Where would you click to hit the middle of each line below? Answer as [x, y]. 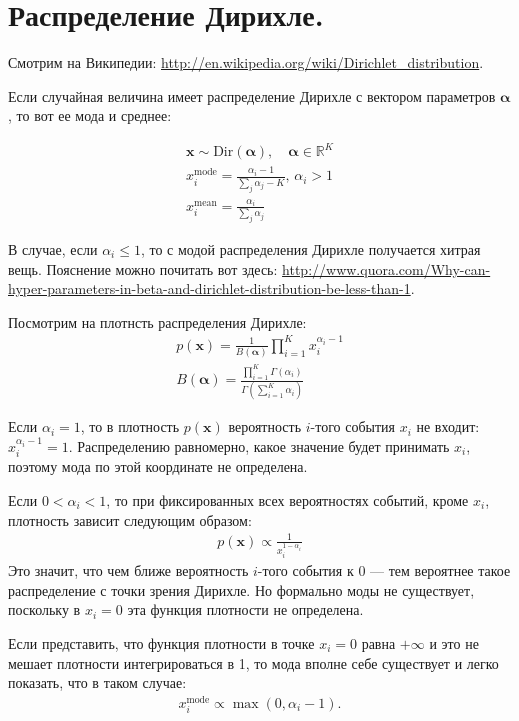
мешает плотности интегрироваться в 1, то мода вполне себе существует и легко [253, 662]
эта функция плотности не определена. [245, 609]
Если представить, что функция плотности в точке [161, 642]
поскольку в [44, 609]
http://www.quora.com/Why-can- [386, 268]
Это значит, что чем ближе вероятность [128, 570]
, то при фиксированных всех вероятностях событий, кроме [287, 499]
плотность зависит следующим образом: [130, 519]
